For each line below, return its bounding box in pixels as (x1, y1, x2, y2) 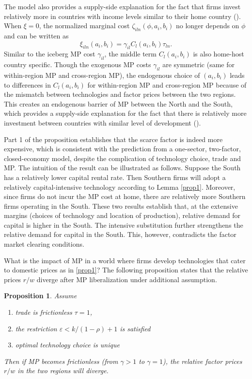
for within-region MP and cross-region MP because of (87, 79, 247, 90)
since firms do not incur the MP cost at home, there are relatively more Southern (4, 191, 246, 201)
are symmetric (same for (162, 59, 235, 70)
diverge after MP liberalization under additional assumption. (36, 274, 217, 284)
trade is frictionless (15, 307, 72, 317)
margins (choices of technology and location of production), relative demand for (4, 210, 241, 220)
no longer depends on (175, 20, 239, 31)
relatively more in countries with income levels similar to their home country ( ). (4, 11, 241, 21)
